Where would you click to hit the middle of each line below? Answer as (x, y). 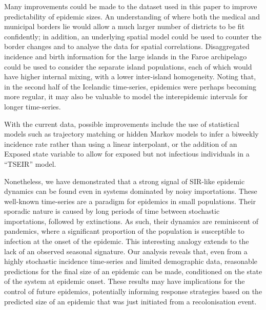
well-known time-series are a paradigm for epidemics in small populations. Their (130, 201)
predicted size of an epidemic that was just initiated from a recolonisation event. (130, 301)
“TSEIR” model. (30, 163)
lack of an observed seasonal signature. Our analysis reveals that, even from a (126, 251)
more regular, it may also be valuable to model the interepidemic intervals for (126, 96)
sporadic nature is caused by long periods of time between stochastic (112, 211)
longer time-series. (33, 106)
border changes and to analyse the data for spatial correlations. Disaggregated (127, 46)
